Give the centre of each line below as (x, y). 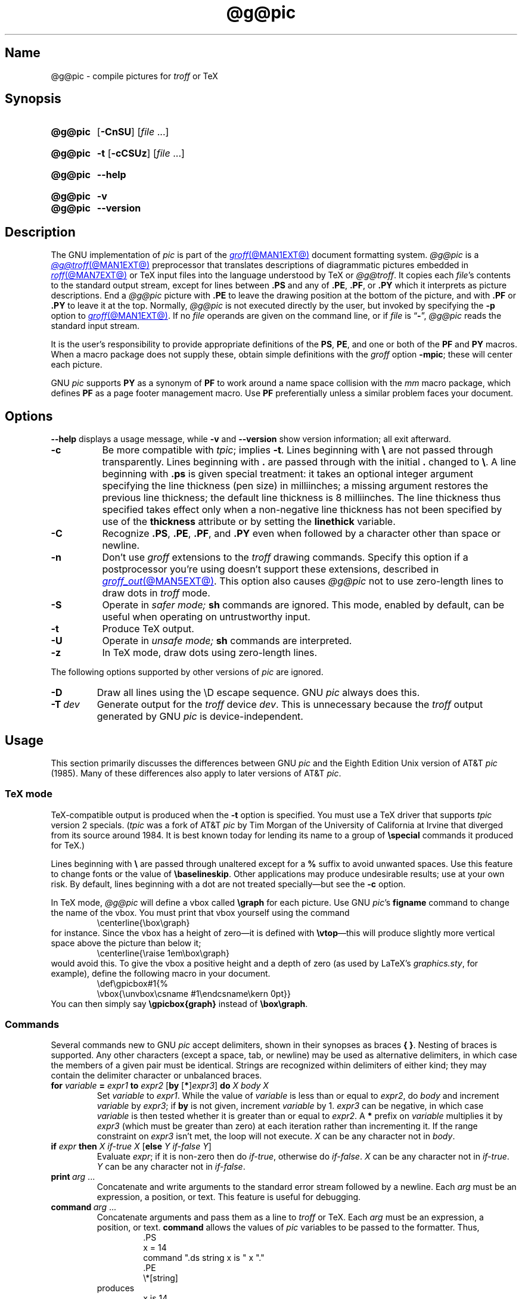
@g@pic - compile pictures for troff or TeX (134, 76)
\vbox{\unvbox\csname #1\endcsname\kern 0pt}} (194, 993)
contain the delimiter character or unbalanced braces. (156, 1076)
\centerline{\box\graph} (143, 922)
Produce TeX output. (148, 629)
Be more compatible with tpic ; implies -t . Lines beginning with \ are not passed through (298, 450)
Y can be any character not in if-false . (171, 1167)
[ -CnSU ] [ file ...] (133, 132)
